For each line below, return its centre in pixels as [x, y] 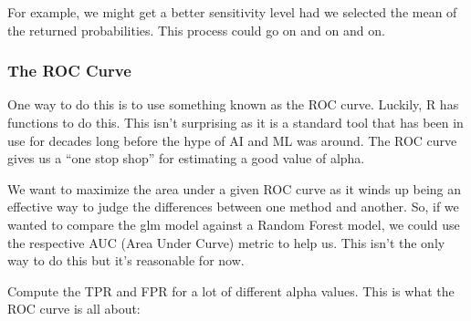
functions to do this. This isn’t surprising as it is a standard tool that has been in [235, 122]
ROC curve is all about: [74, 309]
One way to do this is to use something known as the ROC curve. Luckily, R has [233, 104]
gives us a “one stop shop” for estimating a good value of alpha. [186, 158]
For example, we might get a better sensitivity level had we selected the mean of [232, 12]
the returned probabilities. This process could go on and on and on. [196, 30]
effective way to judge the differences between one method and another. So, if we [233, 207]
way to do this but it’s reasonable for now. [126, 260]
